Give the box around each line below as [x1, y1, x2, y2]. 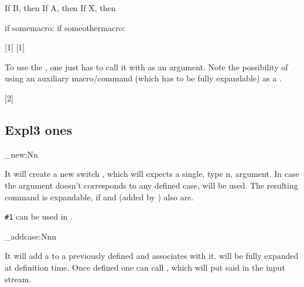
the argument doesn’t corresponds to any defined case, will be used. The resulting [5, 179, 298, 191]
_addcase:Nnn [5, 230, 56, 242]
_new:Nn [5, 148, 38, 160]
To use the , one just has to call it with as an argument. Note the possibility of [5, 60, 288, 73]
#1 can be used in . [5, 210, 73, 223]
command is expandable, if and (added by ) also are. [5, 190, 194, 203]
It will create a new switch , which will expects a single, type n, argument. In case [5, 168, 299, 180]
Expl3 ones [5, 120, 72, 138]
